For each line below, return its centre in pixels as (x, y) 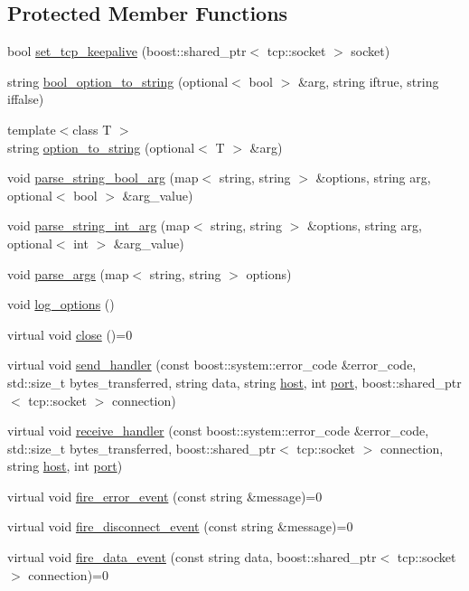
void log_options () (61, 304)
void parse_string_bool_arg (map (103, 178)
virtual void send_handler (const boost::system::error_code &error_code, (212, 365)
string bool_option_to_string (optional (118, 81)
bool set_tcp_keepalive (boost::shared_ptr (127, 51)
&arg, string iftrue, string (368, 81)
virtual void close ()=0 (70, 334)
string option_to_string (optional (101, 147)
